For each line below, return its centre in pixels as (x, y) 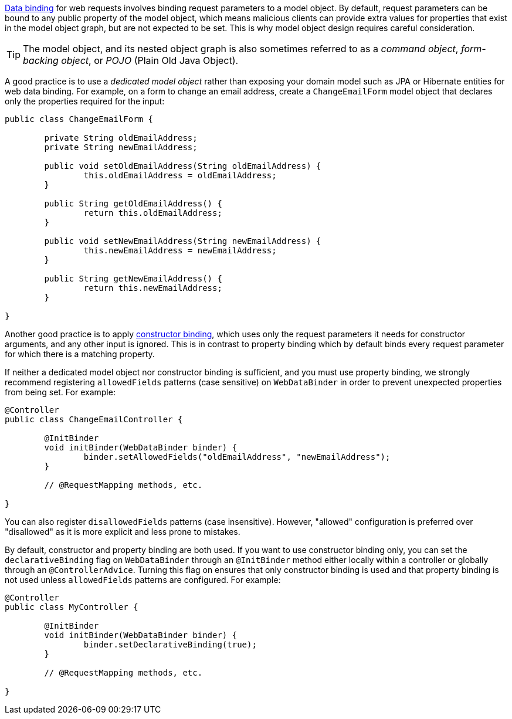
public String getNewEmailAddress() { (133, 279)
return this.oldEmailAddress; (153, 213)
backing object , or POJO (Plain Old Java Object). (131, 60)
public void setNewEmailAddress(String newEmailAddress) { (183, 241)
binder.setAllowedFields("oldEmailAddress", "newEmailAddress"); (237, 457)
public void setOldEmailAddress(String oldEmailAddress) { (183, 166)
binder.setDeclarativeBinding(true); (170, 645)
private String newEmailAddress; (121, 147)
